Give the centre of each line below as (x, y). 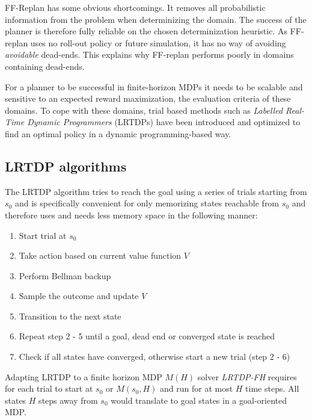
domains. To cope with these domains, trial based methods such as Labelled (144, 110)
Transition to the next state (70, 316)
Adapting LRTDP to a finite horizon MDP (84, 376)
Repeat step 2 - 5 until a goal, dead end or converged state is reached (147, 336)
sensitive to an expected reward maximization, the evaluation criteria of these (148, 98)
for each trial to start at (49, 388)
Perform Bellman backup (65, 275)
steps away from (68, 400)
